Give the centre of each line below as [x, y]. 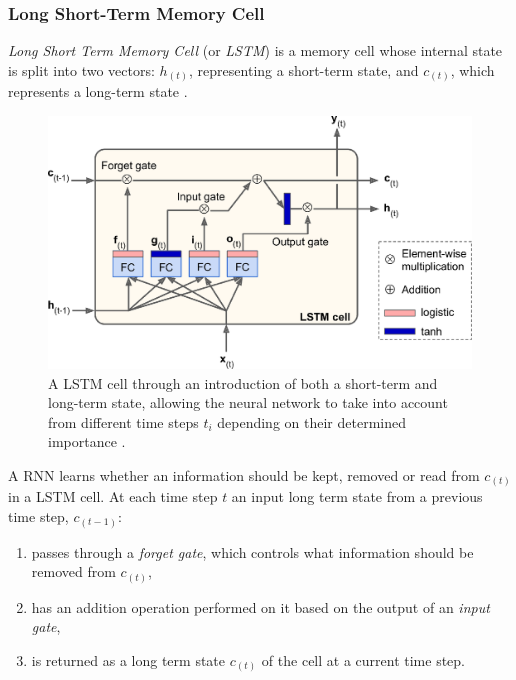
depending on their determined [311, 421]
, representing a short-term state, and [304, 69]
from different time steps [123, 421]
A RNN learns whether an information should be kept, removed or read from [244, 474]
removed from [73, 571]
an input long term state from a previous [357, 496]
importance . [87, 441]
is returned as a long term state [128, 659]
